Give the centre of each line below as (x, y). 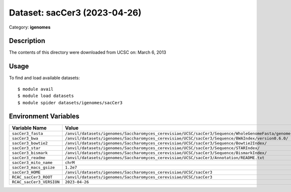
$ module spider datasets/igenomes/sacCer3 (70, 103)
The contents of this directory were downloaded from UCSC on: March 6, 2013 (88, 52)
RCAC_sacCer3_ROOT (32, 177)
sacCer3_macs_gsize (33, 168)
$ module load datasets (46, 96)
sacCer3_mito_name (32, 163)
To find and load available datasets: (44, 78)
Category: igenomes (30, 27)
